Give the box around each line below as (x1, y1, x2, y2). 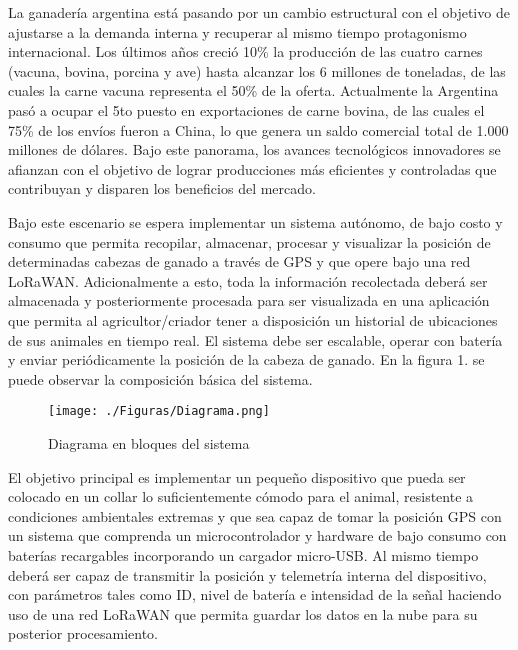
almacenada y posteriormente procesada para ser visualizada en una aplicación (8, 290, 490, 311)
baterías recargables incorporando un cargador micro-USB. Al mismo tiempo (8, 544, 479, 565)
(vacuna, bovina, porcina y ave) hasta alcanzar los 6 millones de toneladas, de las (8, 60, 506, 81)
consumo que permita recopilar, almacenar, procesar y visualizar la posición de (8, 231, 491, 252)
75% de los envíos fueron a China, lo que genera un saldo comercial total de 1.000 (8, 119, 509, 140)
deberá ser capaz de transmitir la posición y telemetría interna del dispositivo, (8, 564, 487, 585)
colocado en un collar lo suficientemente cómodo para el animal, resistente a (8, 486, 474, 507)
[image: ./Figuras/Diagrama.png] (48, 404, 270, 419)
